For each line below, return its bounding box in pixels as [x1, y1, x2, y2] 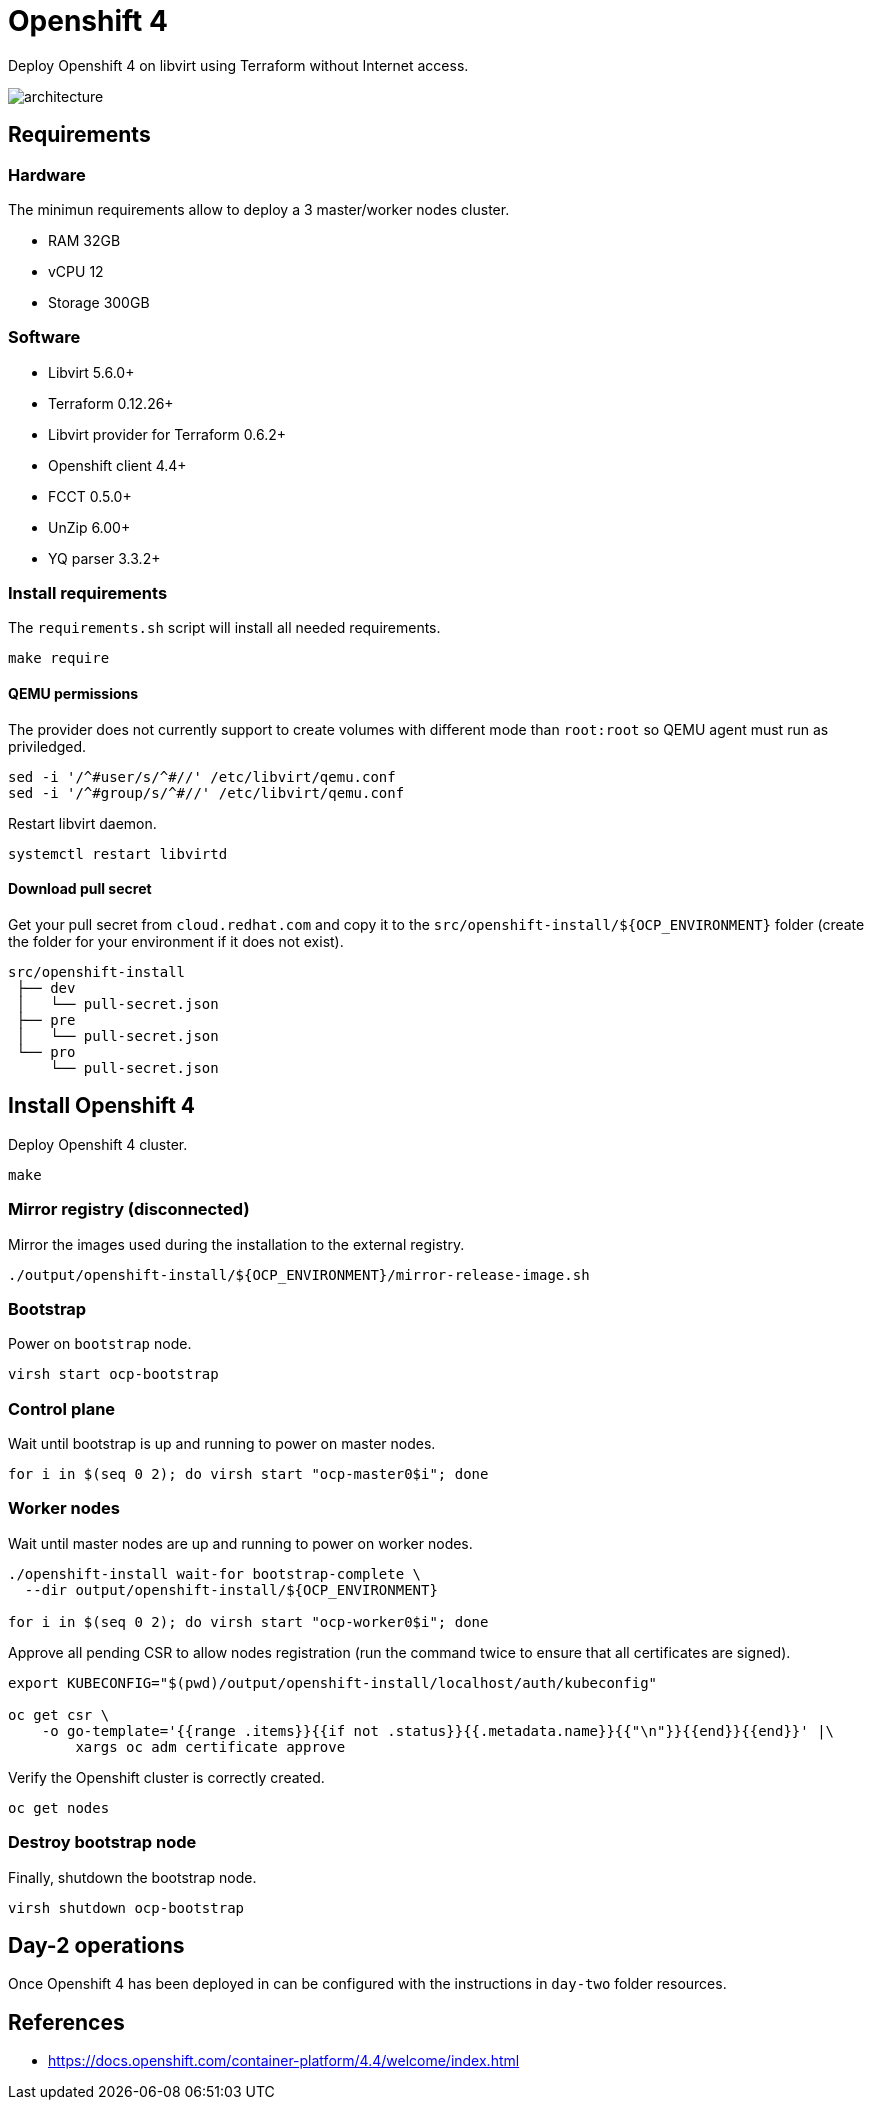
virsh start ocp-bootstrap [8, 1366, 219, 1383]
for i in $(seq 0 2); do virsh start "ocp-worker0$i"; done [8, 1613, 489, 1630]
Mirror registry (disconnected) [8, 1199, 250, 1220]
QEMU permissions [8, 685, 139, 703]
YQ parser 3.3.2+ [48, 549, 161, 567]
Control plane [8, 1398, 116, 1419]
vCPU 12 [48, 262, 104, 280]
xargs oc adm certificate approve [75, 1738, 346, 1755]
